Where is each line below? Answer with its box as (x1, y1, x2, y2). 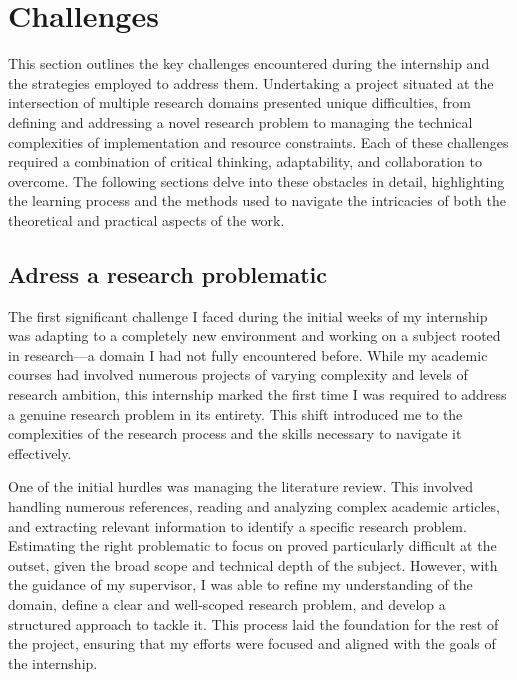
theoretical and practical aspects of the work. (8, 209, 285, 230)
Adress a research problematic (8, 258, 328, 289)
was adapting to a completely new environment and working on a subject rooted (8, 325, 501, 346)
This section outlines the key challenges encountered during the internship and (8, 53, 490, 74)
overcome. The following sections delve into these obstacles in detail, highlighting (8, 170, 505, 191)
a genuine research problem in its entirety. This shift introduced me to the (8, 403, 463, 424)
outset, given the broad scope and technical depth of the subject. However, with (8, 554, 498, 575)
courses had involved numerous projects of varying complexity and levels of (8, 364, 468, 385)
